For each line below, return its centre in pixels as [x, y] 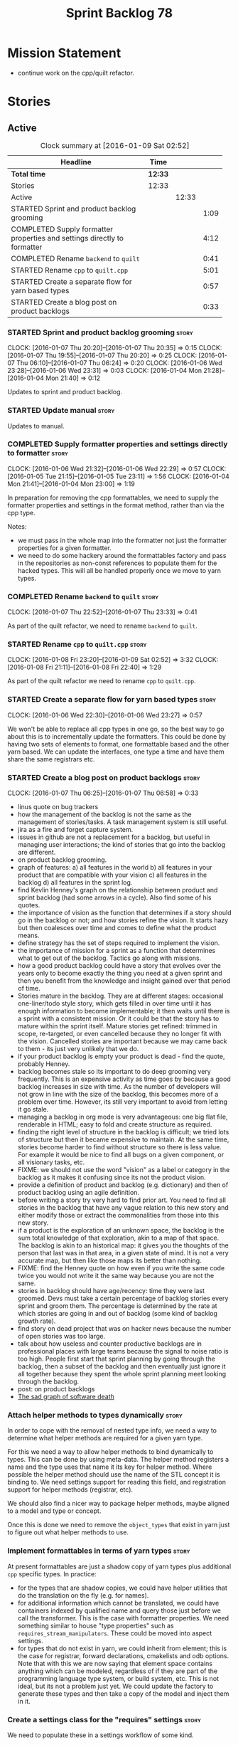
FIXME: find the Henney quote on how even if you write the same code [121, 1268]
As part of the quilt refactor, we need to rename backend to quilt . [102, 626]
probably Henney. [44, 1064]
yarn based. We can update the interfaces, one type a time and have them [116, 752]
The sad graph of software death [66, 1397]
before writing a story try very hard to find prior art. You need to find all [121, 1200]
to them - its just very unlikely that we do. [78, 1049]
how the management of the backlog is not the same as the [104, 814]
